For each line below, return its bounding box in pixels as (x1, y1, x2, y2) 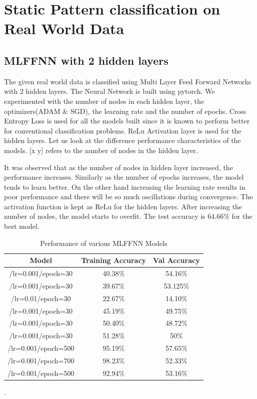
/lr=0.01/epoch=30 (11, 293, 71, 303)
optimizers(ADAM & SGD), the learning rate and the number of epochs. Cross (4, 105, 246, 116)
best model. (4, 221, 39, 231)
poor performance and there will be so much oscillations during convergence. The (4, 191, 253, 202)
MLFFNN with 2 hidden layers (4, 52, 168, 68)
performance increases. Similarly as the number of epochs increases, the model (4, 172, 244, 182)
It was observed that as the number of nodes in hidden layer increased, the (4, 162, 233, 172)
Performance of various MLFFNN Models (40, 237, 167, 248)
